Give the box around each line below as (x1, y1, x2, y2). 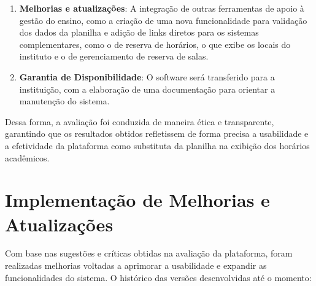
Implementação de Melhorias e (5, 187, 270, 212)
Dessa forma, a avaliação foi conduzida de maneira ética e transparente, (5, 115, 274, 128)
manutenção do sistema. (19, 95, 110, 107)
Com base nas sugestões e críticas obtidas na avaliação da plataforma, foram (5, 247, 293, 260)
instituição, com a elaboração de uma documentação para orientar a (19, 82, 276, 95)
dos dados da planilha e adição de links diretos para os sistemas (19, 26, 259, 39)
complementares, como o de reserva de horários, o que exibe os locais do (19, 37, 291, 50)
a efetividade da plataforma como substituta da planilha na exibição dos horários (5, 139, 310, 152)
